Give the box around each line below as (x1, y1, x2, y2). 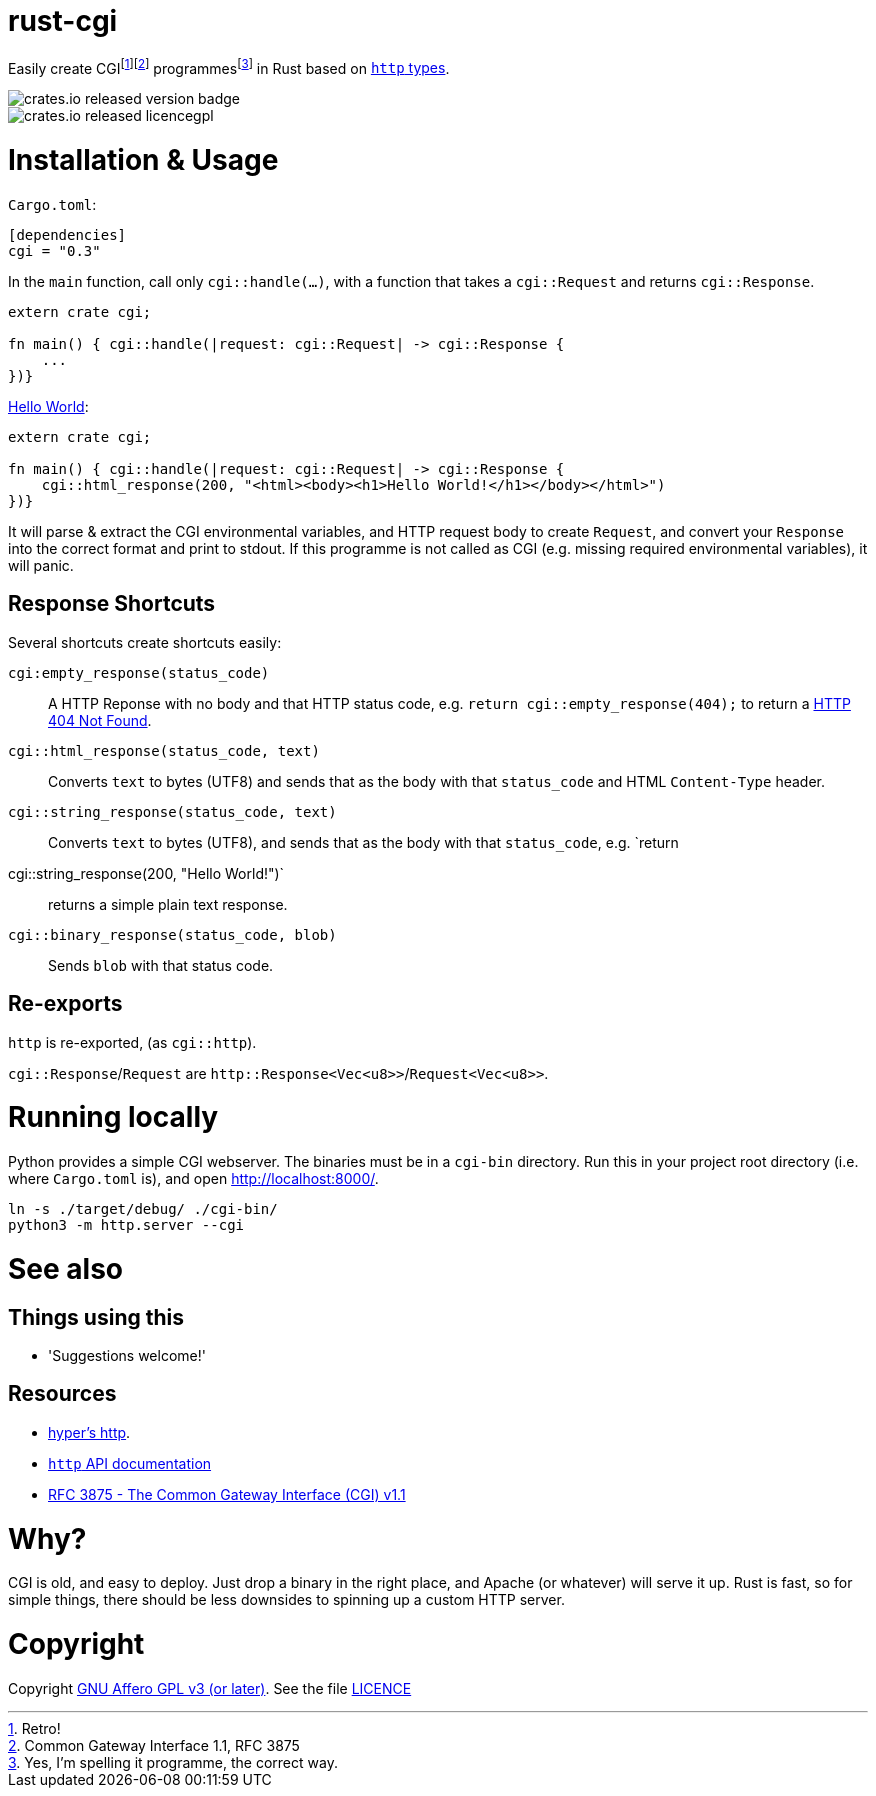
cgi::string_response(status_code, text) (8, 803, 337, 820)
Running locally (8, 1100, 219, 1135)
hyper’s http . (48, 1423, 131, 1441)
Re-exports (8, 991, 123, 1017)
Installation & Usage (8, 143, 279, 178)
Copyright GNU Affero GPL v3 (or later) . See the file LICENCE (8, 1679, 412, 1697)
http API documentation (48, 1454, 212, 1472)
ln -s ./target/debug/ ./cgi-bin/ (8, 1201, 278, 1218)
